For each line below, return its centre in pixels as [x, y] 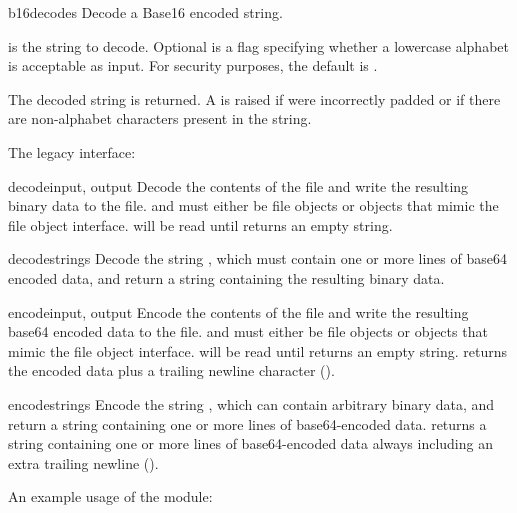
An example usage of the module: [110, 496]
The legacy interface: [72, 151]
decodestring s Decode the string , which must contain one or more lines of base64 [257, 258]
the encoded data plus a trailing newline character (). [171, 370]
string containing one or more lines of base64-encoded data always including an [250, 443]
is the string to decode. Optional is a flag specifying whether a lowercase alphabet [258, 45]
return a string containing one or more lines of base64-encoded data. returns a [247, 423]
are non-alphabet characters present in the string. [160, 118]
